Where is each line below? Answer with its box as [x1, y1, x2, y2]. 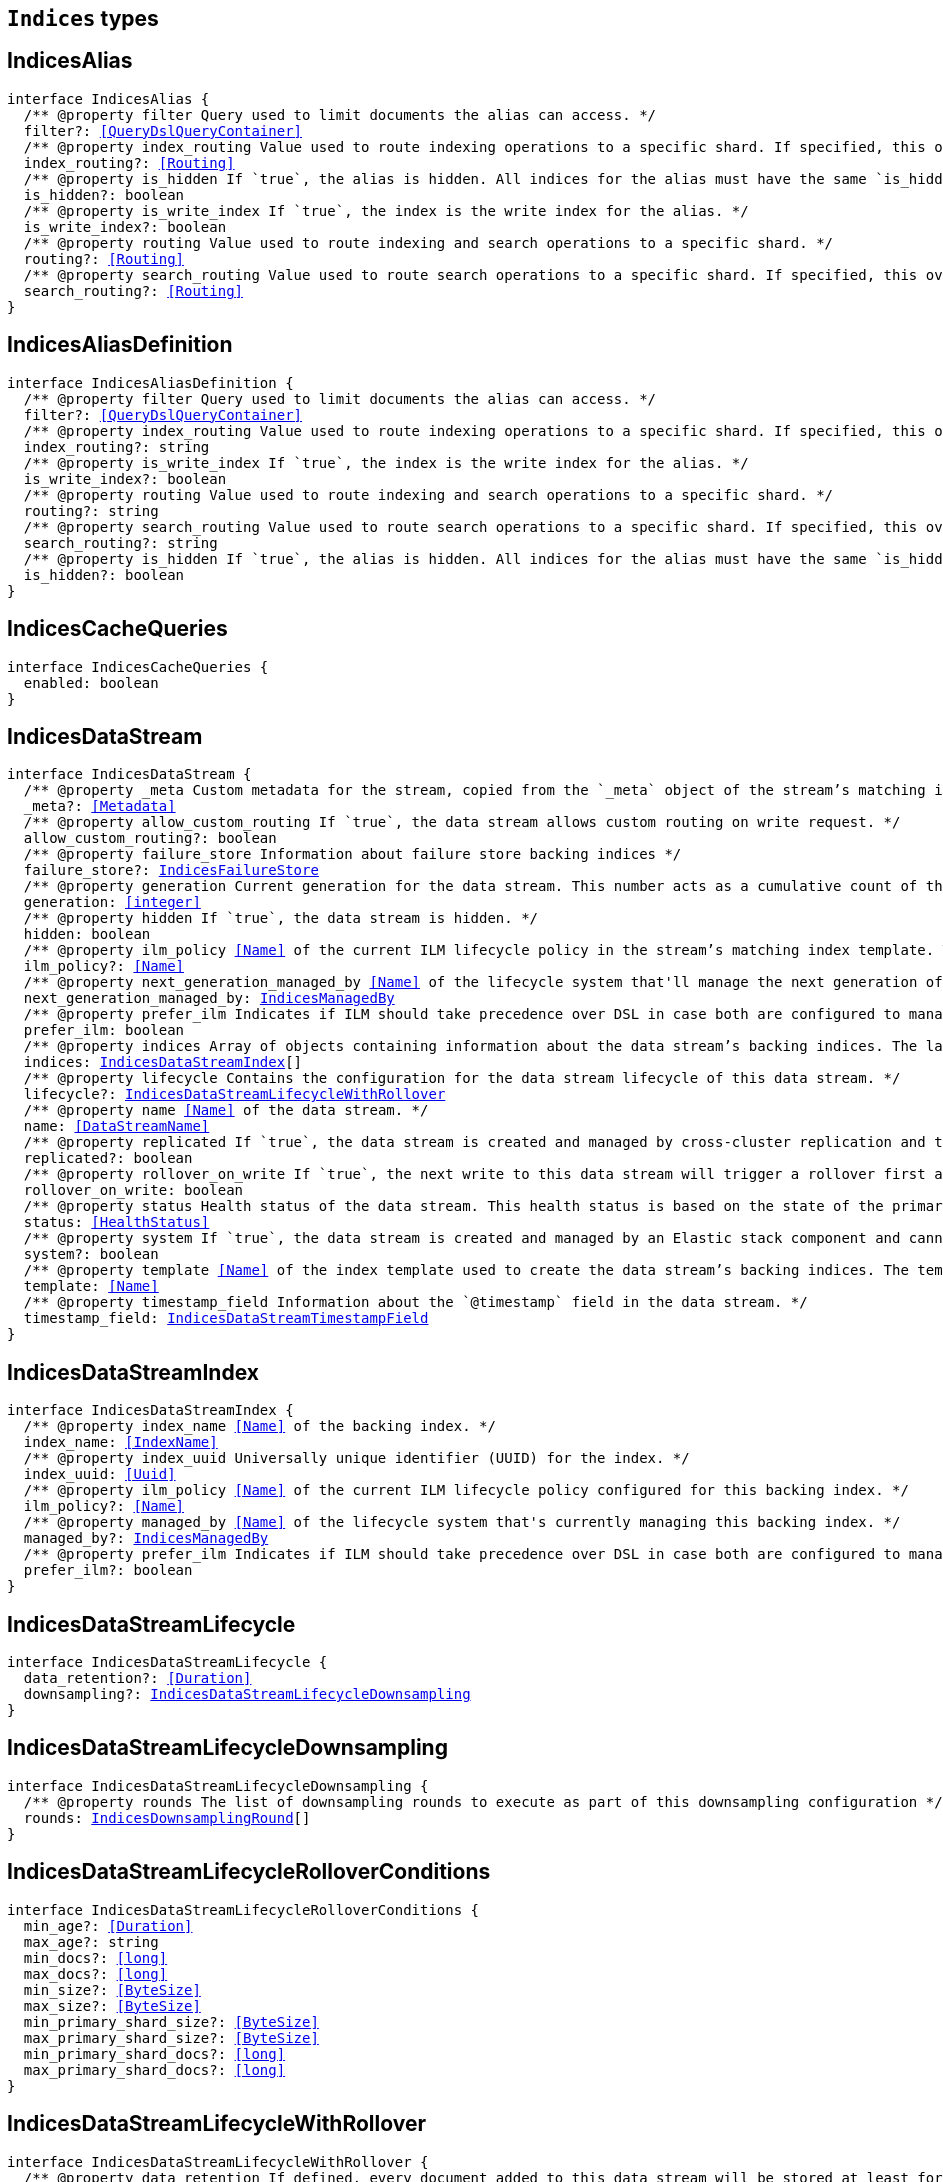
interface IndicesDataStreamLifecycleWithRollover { [7, 2153, 429, 2170]
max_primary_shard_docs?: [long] [23, 2061, 286, 2078]
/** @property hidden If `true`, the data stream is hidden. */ [23, 910, 539, 927]
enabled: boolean [23, 674, 159, 691]
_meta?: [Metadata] [23, 798, 176, 815]
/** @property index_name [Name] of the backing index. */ [23, 1418, 496, 1435]
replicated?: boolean [23, 1150, 193, 1167]
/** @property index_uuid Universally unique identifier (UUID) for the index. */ [23, 1450, 690, 1467]
